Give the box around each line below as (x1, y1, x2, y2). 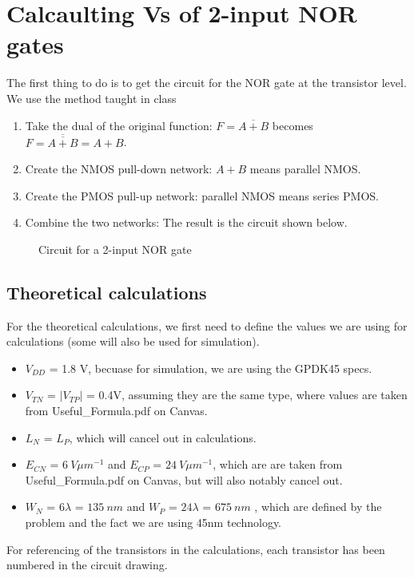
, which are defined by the (254, 498, 382, 515)
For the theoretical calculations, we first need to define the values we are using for (6, 317, 408, 334)
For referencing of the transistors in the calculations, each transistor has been (6, 540, 385, 557)
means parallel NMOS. (249, 160, 361, 177)
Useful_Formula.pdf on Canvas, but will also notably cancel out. (25, 471, 343, 488)
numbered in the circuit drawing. (6, 556, 168, 573)
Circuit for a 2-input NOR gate (38, 240, 192, 257)
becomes (272, 117, 313, 133)
